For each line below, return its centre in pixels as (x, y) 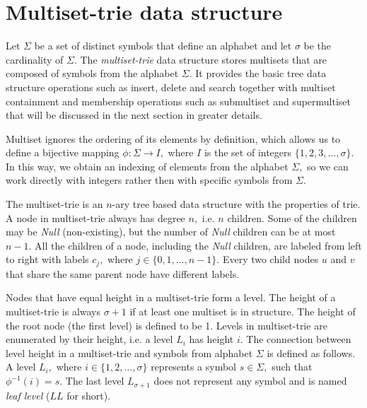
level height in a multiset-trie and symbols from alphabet (129, 352)
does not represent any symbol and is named (250, 381)
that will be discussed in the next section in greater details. (134, 115)
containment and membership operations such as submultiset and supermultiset (179, 101)
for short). (89, 395)
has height (211, 339)
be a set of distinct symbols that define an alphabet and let (163, 46)
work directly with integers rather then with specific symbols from (149, 180)
